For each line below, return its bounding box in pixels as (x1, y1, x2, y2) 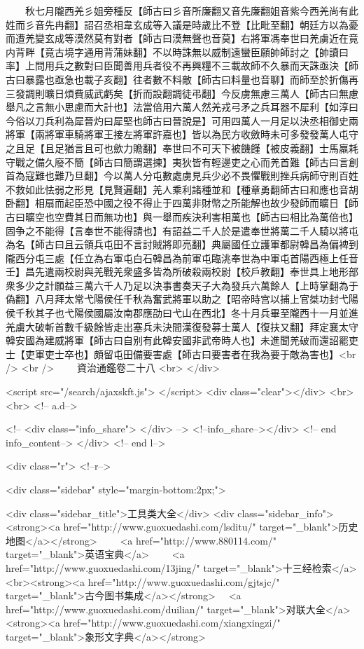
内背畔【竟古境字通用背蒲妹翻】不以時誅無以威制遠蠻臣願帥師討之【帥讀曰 (6, 44, 349, 59)
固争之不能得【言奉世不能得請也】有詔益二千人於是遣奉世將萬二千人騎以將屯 (6, 223, 358, 238)
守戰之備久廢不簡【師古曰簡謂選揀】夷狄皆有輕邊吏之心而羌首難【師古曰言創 (6, 154, 358, 169)
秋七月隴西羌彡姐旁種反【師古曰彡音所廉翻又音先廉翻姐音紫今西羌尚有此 (24, 4, 358, 18)
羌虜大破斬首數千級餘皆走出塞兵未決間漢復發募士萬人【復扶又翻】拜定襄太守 (6, 319, 358, 334)
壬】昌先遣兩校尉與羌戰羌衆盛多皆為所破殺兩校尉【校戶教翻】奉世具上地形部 (6, 264, 358, 279)
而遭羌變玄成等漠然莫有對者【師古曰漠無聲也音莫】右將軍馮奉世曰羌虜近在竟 (6, 31, 358, 46)
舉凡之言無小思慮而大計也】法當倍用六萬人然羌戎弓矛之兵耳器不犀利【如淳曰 (6, 100, 358, 114)
